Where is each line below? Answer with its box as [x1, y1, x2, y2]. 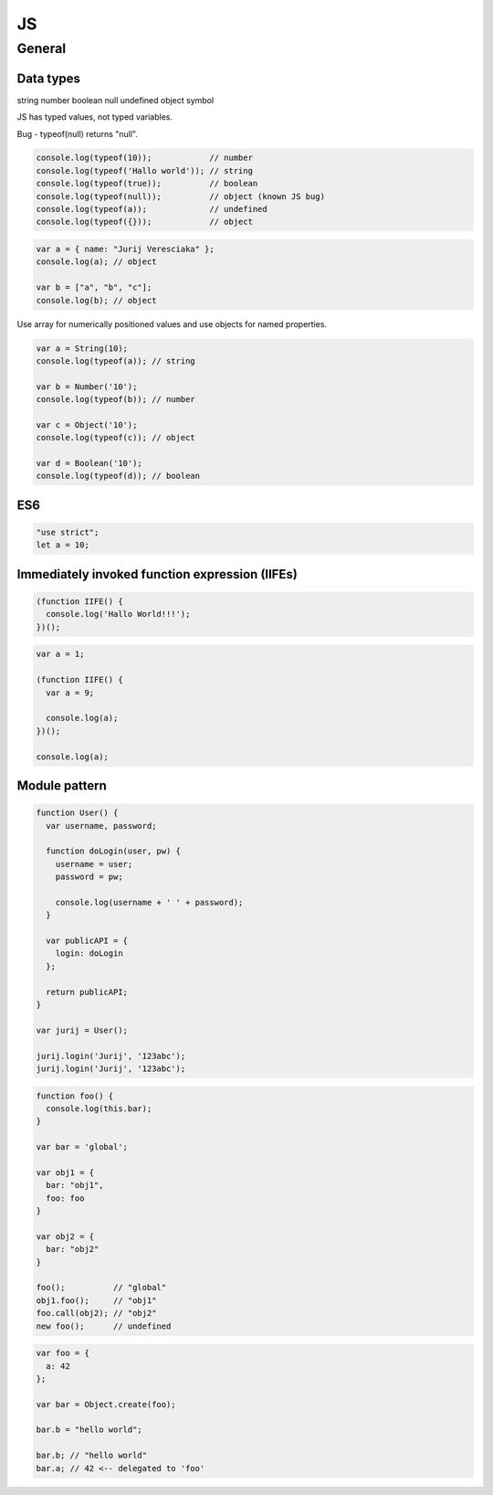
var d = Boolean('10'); [36, 458, 143, 469]
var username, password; [46, 821, 157, 831]
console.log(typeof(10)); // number [36, 153, 253, 164]
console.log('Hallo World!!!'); [46, 609, 191, 620]
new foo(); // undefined [36, 1320, 172, 1331]
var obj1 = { [36, 1167, 95, 1178]
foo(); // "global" [36, 1282, 167, 1293]
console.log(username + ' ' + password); [55, 896, 244, 907]
